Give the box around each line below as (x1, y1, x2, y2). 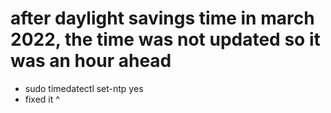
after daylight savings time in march (10, 7, 315, 30)
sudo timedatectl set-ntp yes (24, 82, 144, 94)
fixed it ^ (24, 93, 60, 105)
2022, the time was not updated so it (10, 28, 321, 51)
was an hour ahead (10, 50, 172, 72)
